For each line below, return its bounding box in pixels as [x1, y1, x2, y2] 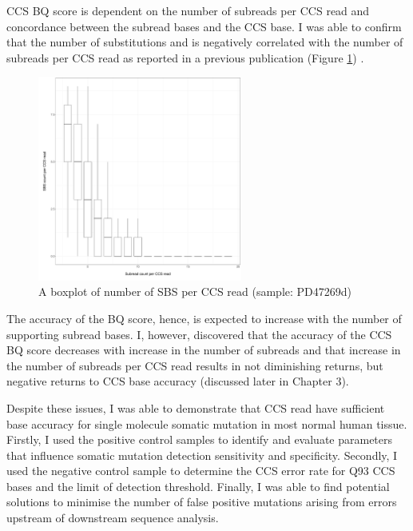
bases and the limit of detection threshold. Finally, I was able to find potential [6, 477, 390, 494]
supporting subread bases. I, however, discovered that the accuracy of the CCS [6, 325, 392, 342]
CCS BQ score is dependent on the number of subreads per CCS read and [6, 2, 370, 18]
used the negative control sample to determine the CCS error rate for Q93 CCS [6, 462, 395, 479]
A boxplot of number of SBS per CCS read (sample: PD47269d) [38, 283, 352, 300]
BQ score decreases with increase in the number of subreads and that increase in [6, 341, 401, 358]
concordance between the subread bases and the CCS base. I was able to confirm [6, 18, 402, 34]
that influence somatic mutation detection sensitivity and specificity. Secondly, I [6, 446, 398, 463]
